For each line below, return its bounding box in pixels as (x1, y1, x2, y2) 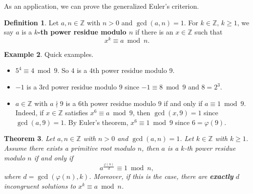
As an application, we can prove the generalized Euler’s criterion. (4, 1, 199, 11)
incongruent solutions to (4, 180, 76, 191)
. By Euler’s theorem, (64, 117, 128, 127)
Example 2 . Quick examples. (4, 49, 94, 59)
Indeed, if (15, 107, 44, 118)
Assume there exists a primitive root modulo (4, 143, 135, 153)
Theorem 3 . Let (4, 133, 55, 143)
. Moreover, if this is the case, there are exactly (89, 171, 233, 181)
